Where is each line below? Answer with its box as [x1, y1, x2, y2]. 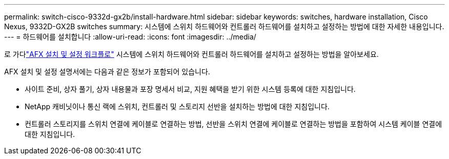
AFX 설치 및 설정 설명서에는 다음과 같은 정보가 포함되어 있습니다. [4, 67, 210, 76]
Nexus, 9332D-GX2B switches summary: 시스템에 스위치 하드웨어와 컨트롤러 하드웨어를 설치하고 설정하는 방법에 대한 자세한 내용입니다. [4, 22, 444, 31]
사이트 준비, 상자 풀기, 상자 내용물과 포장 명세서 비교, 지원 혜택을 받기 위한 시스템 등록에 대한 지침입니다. [25, 85, 356, 93]
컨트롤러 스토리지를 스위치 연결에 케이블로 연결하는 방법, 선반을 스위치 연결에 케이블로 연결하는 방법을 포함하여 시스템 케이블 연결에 [25, 120, 442, 128]
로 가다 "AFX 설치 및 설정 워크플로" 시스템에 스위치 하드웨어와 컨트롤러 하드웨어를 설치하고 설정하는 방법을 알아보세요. [4, 50, 379, 58]
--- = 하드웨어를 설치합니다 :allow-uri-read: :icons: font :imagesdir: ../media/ [4, 32, 256, 41]
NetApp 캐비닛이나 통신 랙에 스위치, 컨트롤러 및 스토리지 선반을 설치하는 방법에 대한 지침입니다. [25, 102, 330, 111]
